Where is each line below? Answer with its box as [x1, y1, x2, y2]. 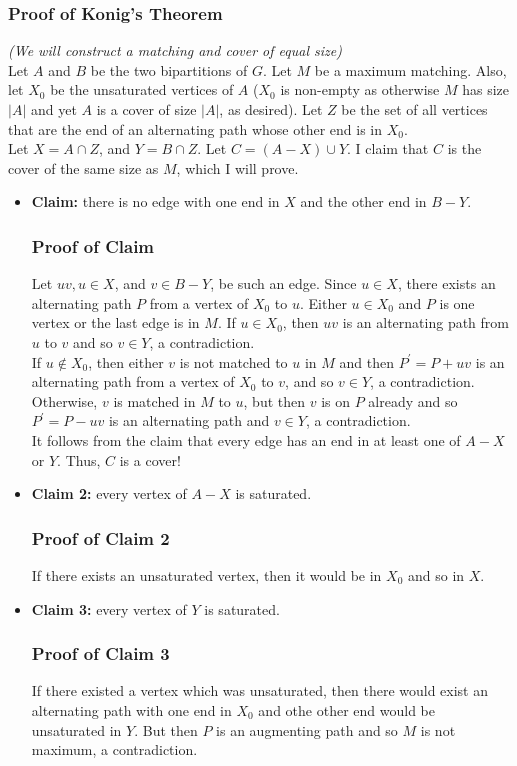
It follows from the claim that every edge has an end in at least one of [31, 429, 461, 450]
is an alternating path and [108, 410, 270, 431]
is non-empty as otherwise [280, 79, 440, 100]
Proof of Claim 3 [31, 641, 170, 666]
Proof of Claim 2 [31, 525, 170, 550]
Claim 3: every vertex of [31, 598, 187, 619]
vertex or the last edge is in [31, 312, 200, 333]
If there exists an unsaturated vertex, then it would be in [31, 564, 382, 585]
